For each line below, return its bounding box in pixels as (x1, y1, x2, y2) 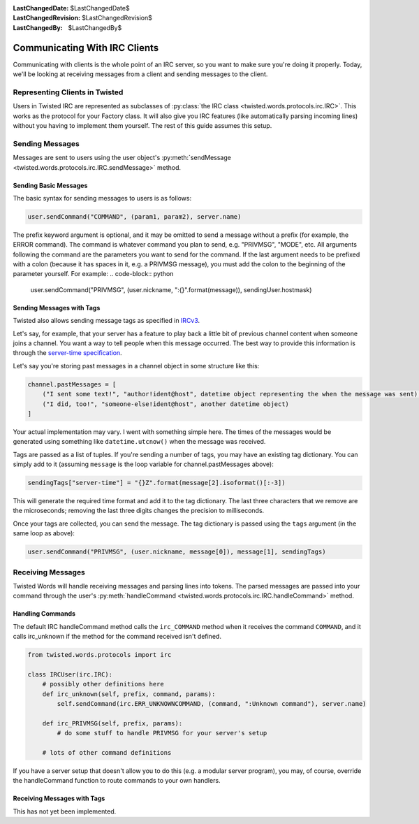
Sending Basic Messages (13, 181, 88, 189)
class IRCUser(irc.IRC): (27, 670, 113, 678)
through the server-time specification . (13, 349, 122, 357)
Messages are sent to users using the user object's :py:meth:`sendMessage (13, 154, 232, 162)
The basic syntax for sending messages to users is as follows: (13, 194, 192, 202)
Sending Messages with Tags (13, 303, 101, 312)
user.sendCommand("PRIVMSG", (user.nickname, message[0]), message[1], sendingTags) (27, 548, 326, 556)
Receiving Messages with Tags (13, 794, 105, 803)
